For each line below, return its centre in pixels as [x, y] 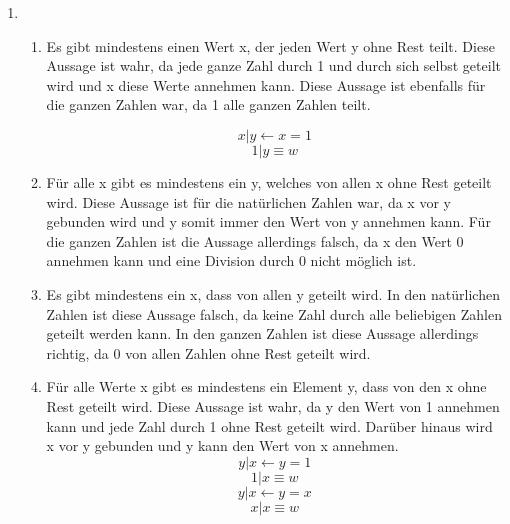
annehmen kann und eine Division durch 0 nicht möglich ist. [231, 260]
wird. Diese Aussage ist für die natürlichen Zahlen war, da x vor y [248, 201]
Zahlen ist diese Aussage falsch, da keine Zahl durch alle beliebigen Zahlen [274, 313]
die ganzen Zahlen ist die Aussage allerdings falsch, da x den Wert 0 [255, 240]
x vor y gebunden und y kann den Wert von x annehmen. [222, 445]
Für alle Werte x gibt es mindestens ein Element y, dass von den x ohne [266, 386]
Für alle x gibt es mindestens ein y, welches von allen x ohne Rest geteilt [269, 181]
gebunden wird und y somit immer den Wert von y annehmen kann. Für [268, 221]
